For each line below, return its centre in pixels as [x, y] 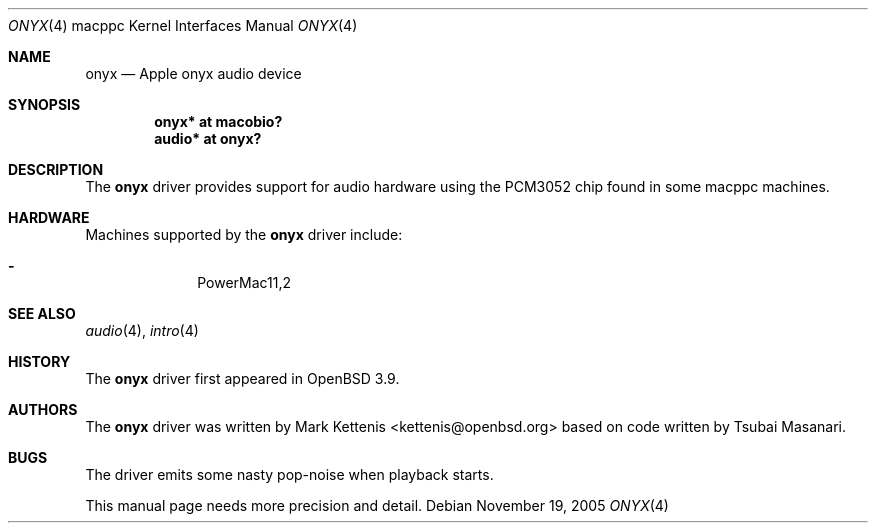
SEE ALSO [42, 313]
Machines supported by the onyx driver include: [244, 234]
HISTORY [39, 361]
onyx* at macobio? [218, 121]
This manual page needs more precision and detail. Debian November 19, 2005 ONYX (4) [377, 505]
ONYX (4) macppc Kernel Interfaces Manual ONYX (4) [183, 25]
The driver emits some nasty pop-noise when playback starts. [289, 474]
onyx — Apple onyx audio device [193, 73]
